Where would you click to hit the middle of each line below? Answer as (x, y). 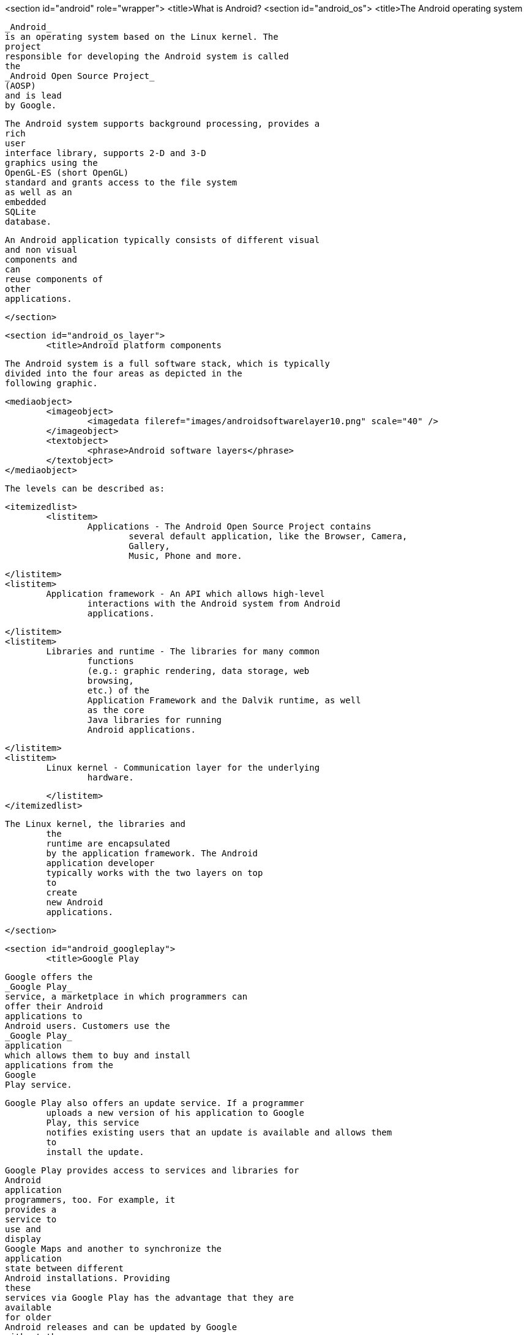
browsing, (110, 681)
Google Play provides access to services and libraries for (152, 1170)
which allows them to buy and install (98, 1055)
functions (110, 661)
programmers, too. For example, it (90, 1200)
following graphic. (51, 383)
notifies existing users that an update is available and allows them (219, 1132)
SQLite (21, 212)
